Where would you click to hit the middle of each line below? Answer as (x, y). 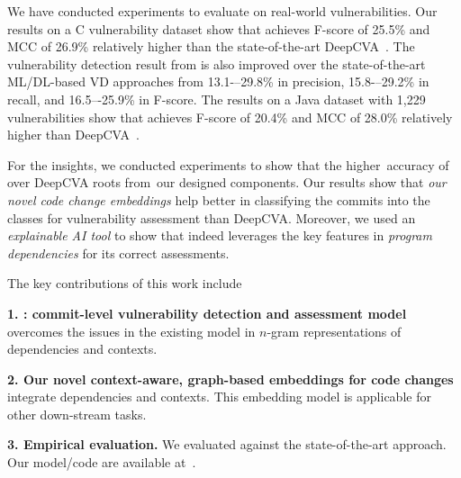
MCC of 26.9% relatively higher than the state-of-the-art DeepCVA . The (211, 46)
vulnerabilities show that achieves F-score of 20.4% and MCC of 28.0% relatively (230, 117)
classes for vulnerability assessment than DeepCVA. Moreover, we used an (212, 217)
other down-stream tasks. (77, 414)
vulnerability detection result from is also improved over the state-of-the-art (217, 63)
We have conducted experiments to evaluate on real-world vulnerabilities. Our (222, 11)
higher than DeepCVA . (73, 135)
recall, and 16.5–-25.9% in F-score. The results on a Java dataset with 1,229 (217, 99)
